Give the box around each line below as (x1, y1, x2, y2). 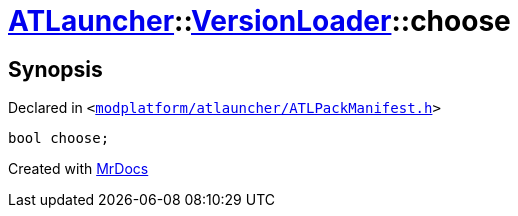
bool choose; (8, 130, 110, 147)
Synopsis (8, 56, 103, 82)
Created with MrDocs (8, 160, 149, 178)
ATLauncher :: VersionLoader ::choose (8, 4, 511, 38)
